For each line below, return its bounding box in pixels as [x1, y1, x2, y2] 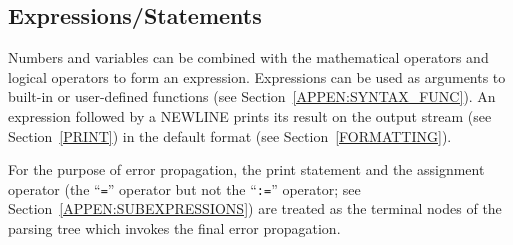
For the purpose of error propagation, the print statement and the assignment [8, 159, 485, 180]
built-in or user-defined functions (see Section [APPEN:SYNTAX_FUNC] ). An [8, 86, 496, 107]
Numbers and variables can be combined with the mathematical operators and [8, 47, 489, 68]
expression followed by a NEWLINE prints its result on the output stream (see [8, 105, 492, 126]
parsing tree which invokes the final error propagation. [8, 218, 341, 239]
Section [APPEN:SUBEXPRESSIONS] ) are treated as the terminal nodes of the [8, 198, 502, 219]
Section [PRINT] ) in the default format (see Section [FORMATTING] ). [8, 125, 452, 146]
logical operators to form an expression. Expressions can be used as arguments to [8, 66, 506, 87]
